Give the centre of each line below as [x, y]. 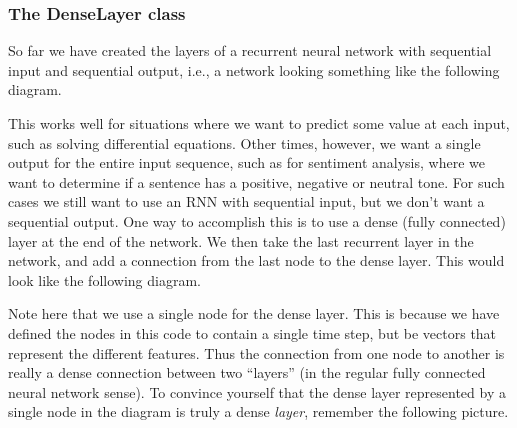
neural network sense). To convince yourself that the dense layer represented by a [257, 391]
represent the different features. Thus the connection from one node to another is [256, 352]
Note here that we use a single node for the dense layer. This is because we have [254, 313]
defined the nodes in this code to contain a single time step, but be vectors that [252, 332]
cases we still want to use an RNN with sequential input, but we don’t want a [246, 201]
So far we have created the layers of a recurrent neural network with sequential [250, 50]
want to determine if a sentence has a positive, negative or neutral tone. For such [256, 181]
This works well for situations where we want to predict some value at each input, [259, 123]
